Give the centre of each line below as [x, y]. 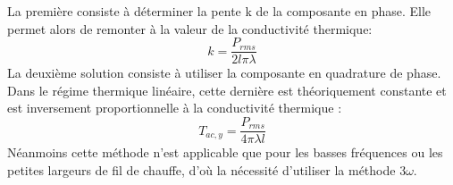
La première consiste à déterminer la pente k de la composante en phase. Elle [219, 11]
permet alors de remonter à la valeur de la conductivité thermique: [190, 28]
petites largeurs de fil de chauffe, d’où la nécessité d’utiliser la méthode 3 [207, 169]
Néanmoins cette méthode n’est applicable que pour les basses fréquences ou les [225, 152]
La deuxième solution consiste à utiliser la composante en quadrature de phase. [224, 73]
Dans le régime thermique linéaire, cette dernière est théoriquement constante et [227, 90]
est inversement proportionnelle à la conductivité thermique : [175, 108]
